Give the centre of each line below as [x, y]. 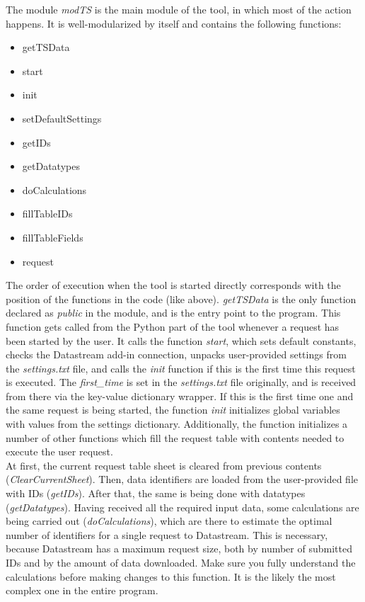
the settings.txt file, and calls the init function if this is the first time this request [181, 368]
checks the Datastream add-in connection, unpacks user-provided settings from [176, 354]
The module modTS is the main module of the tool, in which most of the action [179, 9]
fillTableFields [53, 237]
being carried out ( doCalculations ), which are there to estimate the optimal [169, 521]
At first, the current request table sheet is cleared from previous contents [164, 465]
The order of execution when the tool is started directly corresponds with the [173, 285]
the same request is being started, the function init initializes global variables [173, 410]
